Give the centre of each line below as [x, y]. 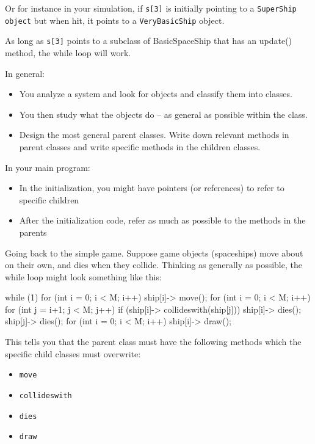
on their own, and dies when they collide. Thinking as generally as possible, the [154, 265]
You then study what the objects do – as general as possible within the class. [163, 114]
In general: [25, 73]
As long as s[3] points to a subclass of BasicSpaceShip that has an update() [149, 41]
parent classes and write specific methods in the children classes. [140, 146]
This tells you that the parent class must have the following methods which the [153, 342]
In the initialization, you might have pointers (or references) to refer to [152, 188]
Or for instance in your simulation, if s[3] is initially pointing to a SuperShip [151, 8]
